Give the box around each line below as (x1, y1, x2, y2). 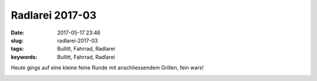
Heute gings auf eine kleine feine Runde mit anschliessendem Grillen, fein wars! (11, 64, 204, 71)
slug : (11, 37, 23, 44)
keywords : (11, 53, 38, 61)
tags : (11, 45, 24, 52)
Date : (11, 29, 25, 36)
